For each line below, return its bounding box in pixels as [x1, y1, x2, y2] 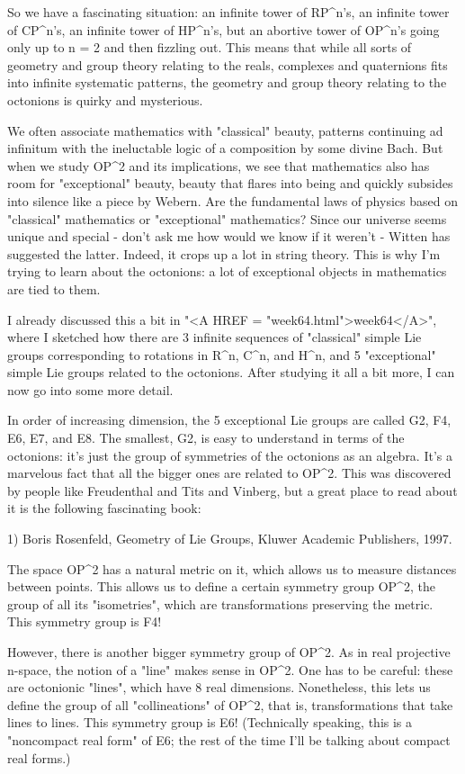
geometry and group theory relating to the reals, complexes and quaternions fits [7, 55, 448, 74]
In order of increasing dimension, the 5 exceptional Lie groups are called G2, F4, [7, 410, 452, 429]
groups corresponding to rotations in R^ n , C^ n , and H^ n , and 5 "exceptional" [7, 345, 436, 364]
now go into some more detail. [7, 380, 174, 399]
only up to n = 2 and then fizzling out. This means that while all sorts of [7, 38, 412, 57]
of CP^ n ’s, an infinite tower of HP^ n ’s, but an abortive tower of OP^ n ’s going [7, 20, 440, 39]
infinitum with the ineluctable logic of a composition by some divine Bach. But [7, 139, 443, 157]
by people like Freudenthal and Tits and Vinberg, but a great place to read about [7, 481, 458, 499]
